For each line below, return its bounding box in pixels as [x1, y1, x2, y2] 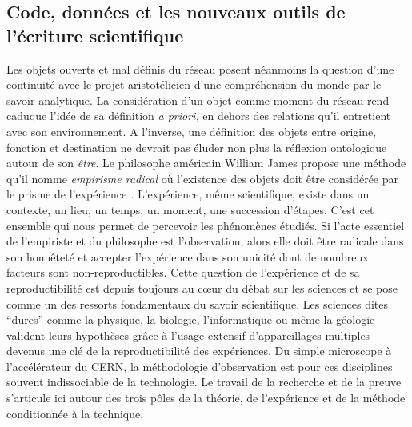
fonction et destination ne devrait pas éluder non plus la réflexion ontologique [6, 138, 387, 155]
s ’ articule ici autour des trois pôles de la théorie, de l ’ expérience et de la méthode [6, 389, 406, 406]
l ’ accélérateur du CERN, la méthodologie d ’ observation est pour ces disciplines [6, 357, 393, 374]
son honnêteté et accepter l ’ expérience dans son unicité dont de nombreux [6, 248, 369, 265]
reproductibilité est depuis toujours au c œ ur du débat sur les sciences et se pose [6, 279, 398, 296]
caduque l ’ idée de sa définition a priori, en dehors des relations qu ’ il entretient [6, 107, 391, 124]
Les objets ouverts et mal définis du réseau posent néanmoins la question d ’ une [6, 60, 394, 77]
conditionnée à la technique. [6, 405, 144, 421]
